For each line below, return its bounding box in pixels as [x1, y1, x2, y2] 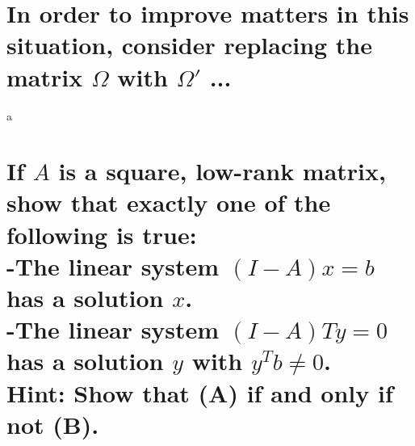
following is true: [6, 217, 197, 250]
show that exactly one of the [6, 186, 331, 219]
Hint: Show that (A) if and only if [6, 376, 393, 409]
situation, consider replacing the [6, 28, 373, 61]
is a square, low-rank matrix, [58, 154, 386, 187]
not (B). [6, 407, 99, 440]
